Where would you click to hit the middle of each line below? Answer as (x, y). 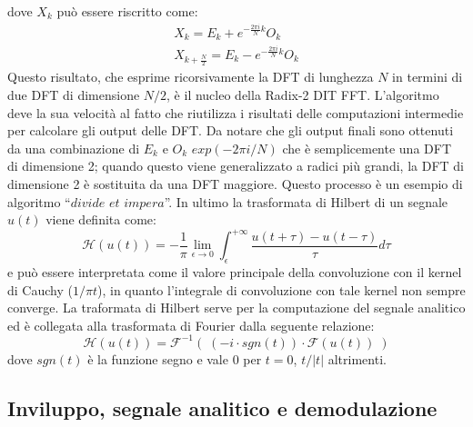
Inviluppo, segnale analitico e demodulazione (222, 407)
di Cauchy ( (40, 289)
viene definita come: (101, 219)
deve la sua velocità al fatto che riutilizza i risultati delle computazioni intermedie (236, 112)
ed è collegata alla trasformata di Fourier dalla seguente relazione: (191, 325)
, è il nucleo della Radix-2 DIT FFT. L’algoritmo (303, 94)
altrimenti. (357, 358)
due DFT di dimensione (74, 94)
